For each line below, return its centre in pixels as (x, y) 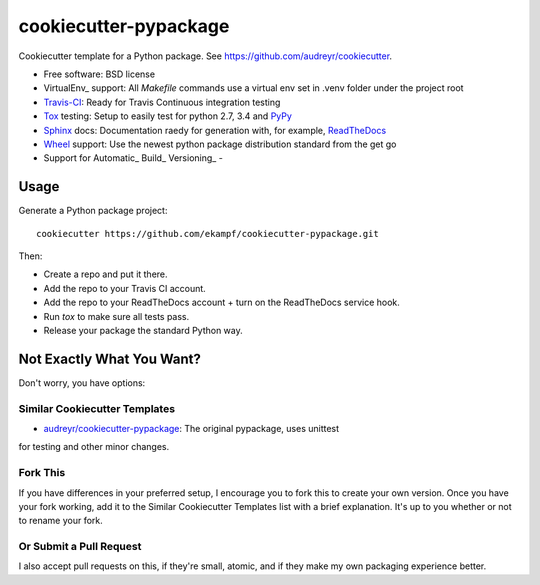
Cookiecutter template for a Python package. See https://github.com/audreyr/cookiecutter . (205, 56)
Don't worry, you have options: (82, 382)
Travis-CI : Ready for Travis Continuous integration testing (162, 102)
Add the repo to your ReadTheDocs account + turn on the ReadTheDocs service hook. (221, 302)
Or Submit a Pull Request (80, 547)
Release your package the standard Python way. (143, 330)
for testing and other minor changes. (94, 447)
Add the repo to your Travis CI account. (125, 288)
